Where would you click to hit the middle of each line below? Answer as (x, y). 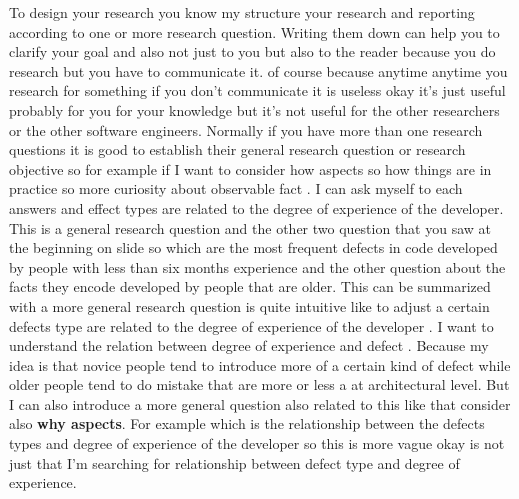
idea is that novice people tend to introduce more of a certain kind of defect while (260, 364)
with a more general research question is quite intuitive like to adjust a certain (249, 305)
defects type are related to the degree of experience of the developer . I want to (251, 325)
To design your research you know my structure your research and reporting (242, 12)
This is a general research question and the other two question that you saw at (250, 227)
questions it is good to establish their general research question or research (237, 149)
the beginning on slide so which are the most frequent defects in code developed (253, 247)
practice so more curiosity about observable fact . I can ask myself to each (236, 188)
